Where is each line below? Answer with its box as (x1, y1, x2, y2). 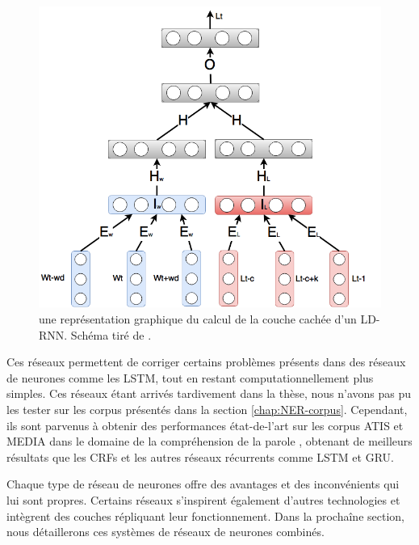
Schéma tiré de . (70, 326, 152, 343)
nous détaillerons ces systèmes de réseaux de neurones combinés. (6, 523, 325, 540)
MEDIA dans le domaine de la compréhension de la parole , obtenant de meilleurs (6, 433, 413, 450)
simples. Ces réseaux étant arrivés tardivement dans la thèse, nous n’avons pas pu (6, 385, 411, 402)
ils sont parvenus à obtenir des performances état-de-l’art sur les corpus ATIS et (6, 416, 404, 433)
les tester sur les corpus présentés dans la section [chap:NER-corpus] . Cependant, (6, 400, 408, 417)
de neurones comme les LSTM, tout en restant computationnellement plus (6, 369, 374, 386)
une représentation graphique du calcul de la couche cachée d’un (39, 311, 357, 327)
